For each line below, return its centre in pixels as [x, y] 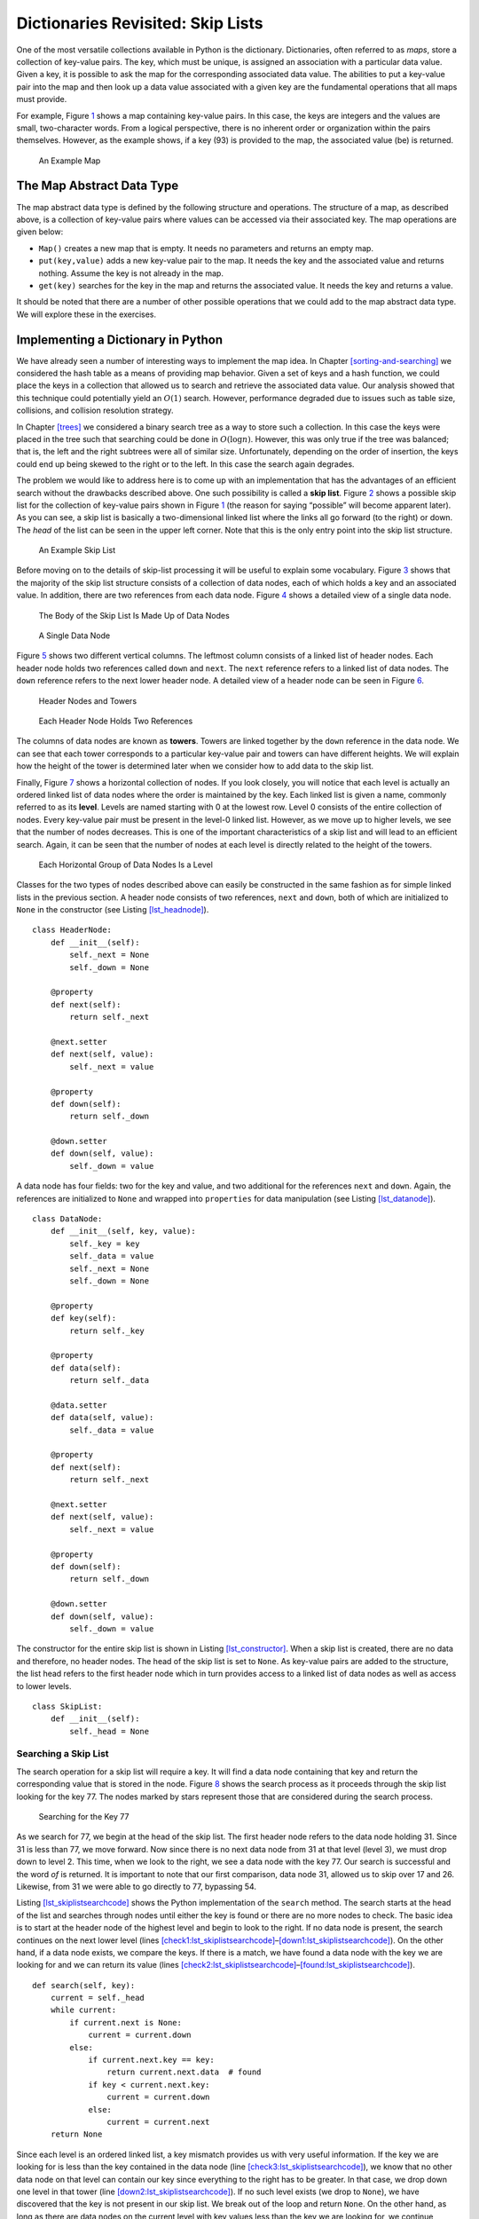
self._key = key [105, 1244]
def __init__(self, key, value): [123, 1231]
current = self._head [98, 1998]
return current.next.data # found [184, 2072]
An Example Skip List [77, 550]
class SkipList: [67, 1706]
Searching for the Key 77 [84, 1816]
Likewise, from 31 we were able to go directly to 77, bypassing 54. [137, 1886]
